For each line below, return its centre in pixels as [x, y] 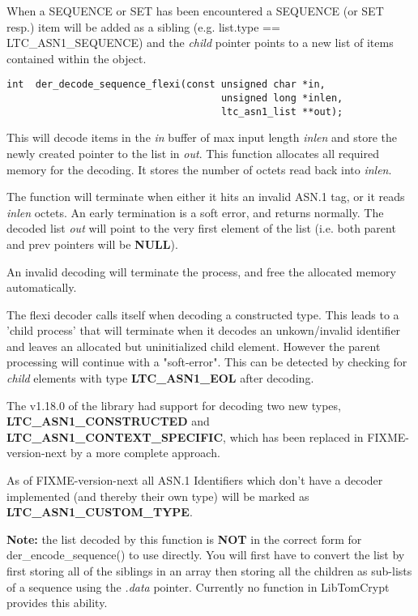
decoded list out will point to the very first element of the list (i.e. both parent [201, 228]
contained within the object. [77, 58]
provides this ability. [57, 603]
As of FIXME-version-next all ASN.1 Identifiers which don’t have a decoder [195, 480]
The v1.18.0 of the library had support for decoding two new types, [174, 405]
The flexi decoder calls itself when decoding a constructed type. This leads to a [203, 314]
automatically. [42, 287]
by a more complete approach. [145, 453]
